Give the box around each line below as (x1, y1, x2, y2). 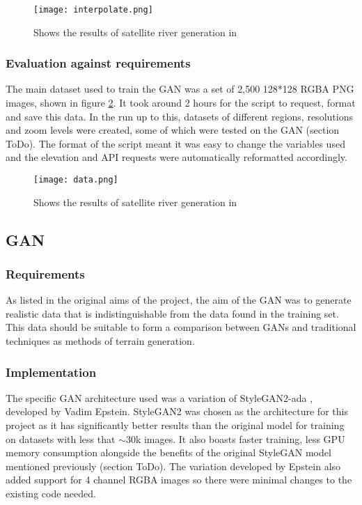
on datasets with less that (6, 431, 116, 446)
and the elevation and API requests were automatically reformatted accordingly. (6, 150, 347, 164)
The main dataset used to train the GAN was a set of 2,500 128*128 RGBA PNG (6, 81, 354, 96)
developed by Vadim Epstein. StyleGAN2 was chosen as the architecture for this (6, 404, 348, 419)
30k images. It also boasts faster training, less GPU (125, 431, 345, 446)
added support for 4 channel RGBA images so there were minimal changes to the (6, 472, 352, 487)
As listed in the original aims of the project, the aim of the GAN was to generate (6, 293, 352, 307)
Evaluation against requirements (6, 54, 191, 72)
